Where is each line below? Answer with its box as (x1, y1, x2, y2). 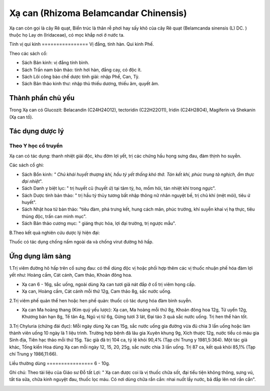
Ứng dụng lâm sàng (9, 252, 71, 260)
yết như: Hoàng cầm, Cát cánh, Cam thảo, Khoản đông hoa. (9, 272, 132, 278)
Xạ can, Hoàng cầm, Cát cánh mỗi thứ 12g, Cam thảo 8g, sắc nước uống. (21, 288, 172, 294)
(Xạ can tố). (9, 114, 33, 120)
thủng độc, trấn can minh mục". (21, 213, 87, 219)
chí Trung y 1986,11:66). (9, 351, 57, 357)
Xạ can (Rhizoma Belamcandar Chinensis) (9, 8, 187, 19)
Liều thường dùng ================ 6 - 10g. (9, 360, 110, 366)
